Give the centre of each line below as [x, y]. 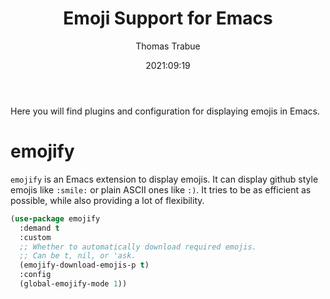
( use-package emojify [55, 218]
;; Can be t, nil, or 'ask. [78, 256]
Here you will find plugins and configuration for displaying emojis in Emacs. [165, 111]
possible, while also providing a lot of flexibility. [107, 200]
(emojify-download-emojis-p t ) [84, 265]
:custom [35, 237]
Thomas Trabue [168, 46]
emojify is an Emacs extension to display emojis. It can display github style [164, 179]
